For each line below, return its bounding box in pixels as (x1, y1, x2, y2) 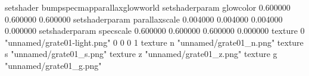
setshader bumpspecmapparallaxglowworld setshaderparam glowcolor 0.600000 (5, 1, 291, 13)
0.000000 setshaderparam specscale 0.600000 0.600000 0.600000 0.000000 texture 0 (5, 24, 305, 37)
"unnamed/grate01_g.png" (5, 59, 102, 71)
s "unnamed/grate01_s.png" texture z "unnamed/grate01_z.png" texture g (5, 47, 277, 60)
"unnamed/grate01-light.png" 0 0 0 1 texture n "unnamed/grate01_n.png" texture (5, 36, 304, 48)
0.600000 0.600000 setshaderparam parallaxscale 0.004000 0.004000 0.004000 (5, 12, 283, 25)
